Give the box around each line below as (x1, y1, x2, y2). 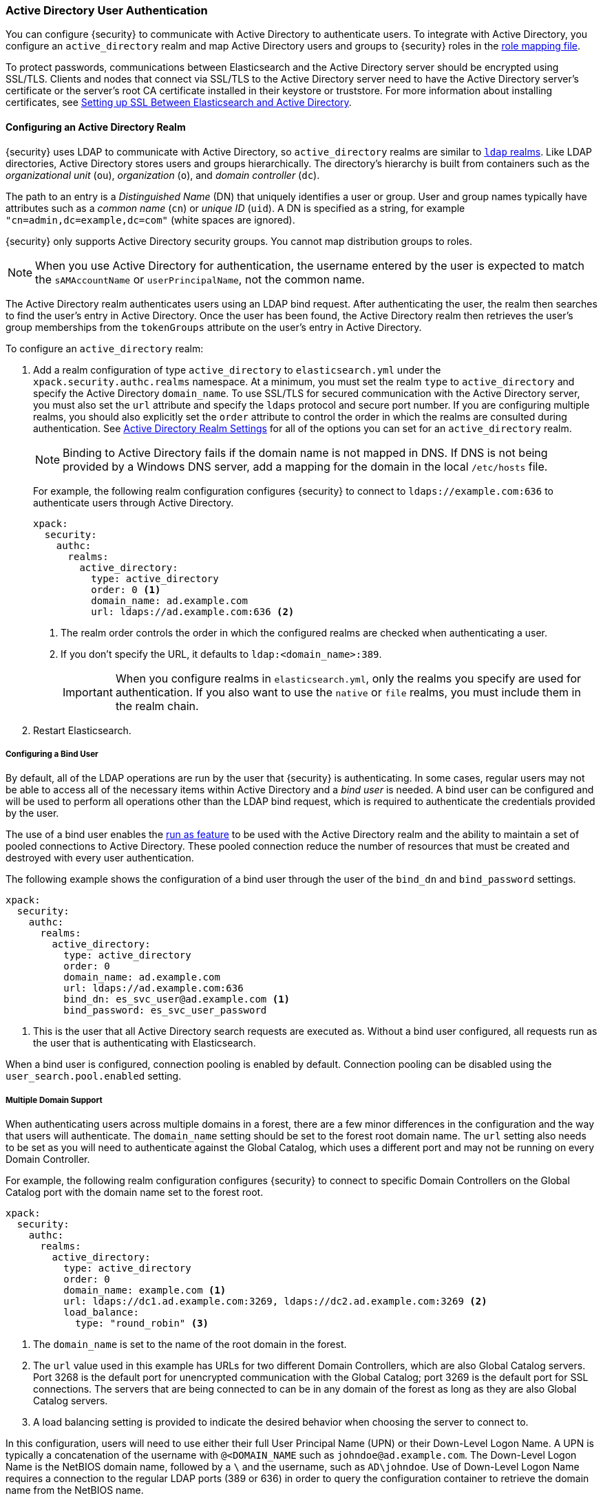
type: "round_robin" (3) (75, 1318, 209, 1329)
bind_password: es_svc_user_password (63, 1005, 267, 1016)
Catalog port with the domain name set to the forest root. (6, 1186, 264, 1199)
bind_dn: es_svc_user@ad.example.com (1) (63, 994, 290, 1005)
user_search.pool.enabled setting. (6, 1070, 182, 1082)
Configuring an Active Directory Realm (6, 120, 186, 133)
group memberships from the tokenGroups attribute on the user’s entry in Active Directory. (6, 321, 422, 333)
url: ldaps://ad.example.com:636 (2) (91, 606, 295, 617)
